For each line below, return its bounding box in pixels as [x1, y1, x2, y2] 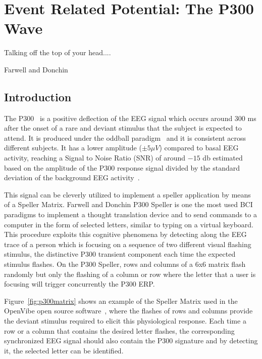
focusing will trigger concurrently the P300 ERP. [4, 278, 155, 289]
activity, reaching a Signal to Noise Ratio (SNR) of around [4, 152, 186, 163]
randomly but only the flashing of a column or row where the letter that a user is [4, 268, 256, 279]
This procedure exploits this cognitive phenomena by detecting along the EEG [4, 229, 247, 240]
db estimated [202, 152, 243, 163]
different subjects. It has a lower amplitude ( [4, 142, 142, 153]
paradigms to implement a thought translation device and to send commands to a [4, 209, 257, 220]
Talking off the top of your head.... [4, 47, 111, 58]
